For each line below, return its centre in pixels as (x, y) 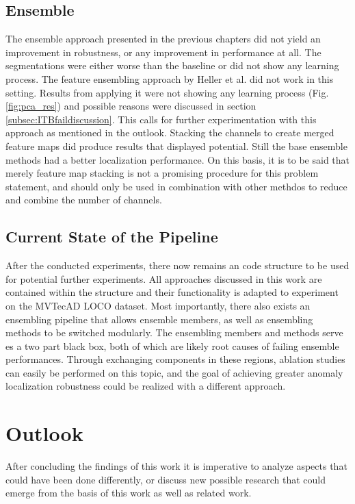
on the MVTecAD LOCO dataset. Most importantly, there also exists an (158, 305)
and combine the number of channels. (84, 200)
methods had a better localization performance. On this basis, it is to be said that (178, 159)
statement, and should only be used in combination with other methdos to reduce (176, 186)
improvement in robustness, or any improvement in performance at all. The (163, 52)
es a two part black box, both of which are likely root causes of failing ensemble (172, 345)
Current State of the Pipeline (112, 237)
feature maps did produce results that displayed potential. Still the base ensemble (176, 146)
